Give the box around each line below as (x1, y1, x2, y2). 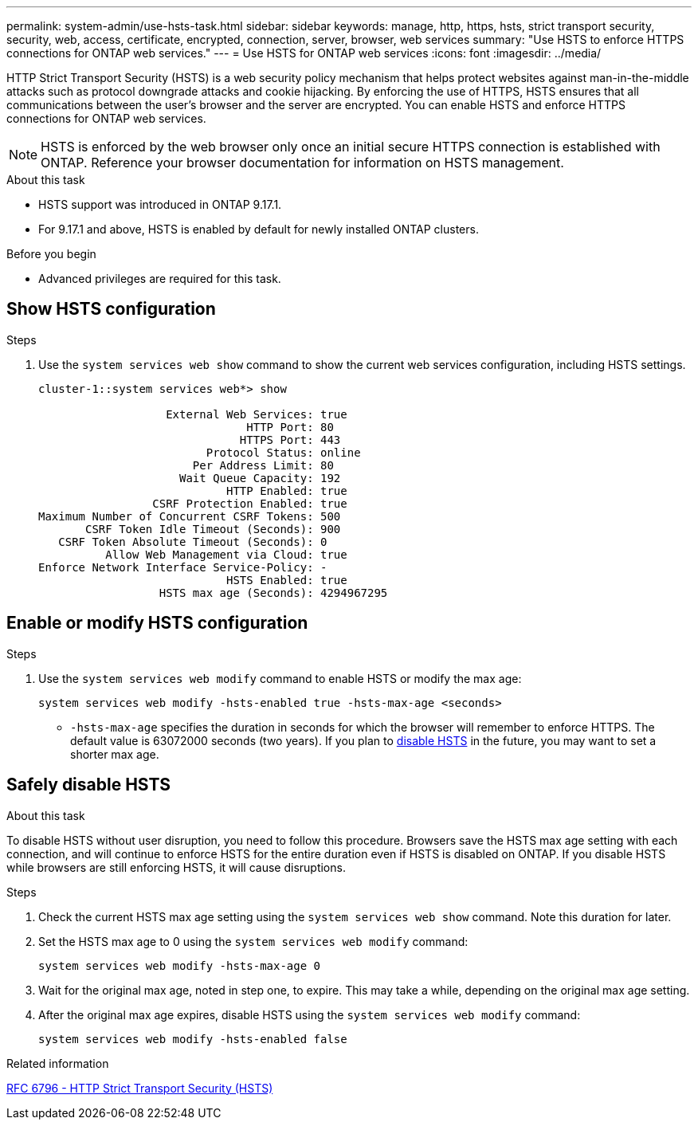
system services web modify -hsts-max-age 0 (38, 959, 321, 972)
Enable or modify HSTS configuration (6, 613, 308, 634)
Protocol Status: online (206, 445, 361, 459)
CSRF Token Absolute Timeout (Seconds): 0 (58, 535, 327, 548)
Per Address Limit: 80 (192, 458, 334, 472)
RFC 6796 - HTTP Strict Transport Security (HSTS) (6, 1081, 273, 1095)
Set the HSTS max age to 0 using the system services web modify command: (38, 934, 469, 948)
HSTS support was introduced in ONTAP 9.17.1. (38, 198, 282, 211)
